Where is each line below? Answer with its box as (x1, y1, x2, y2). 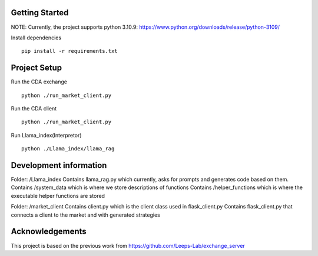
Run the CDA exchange (11, 78, 68, 85)
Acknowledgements (11, 227, 87, 237)
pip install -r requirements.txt (21, 48, 118, 55)
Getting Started (11, 8, 69, 18)
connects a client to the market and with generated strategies (11, 211, 160, 218)
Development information (11, 160, 107, 170)
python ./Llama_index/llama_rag (21, 146, 115, 152)
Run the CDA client (11, 105, 57, 112)
